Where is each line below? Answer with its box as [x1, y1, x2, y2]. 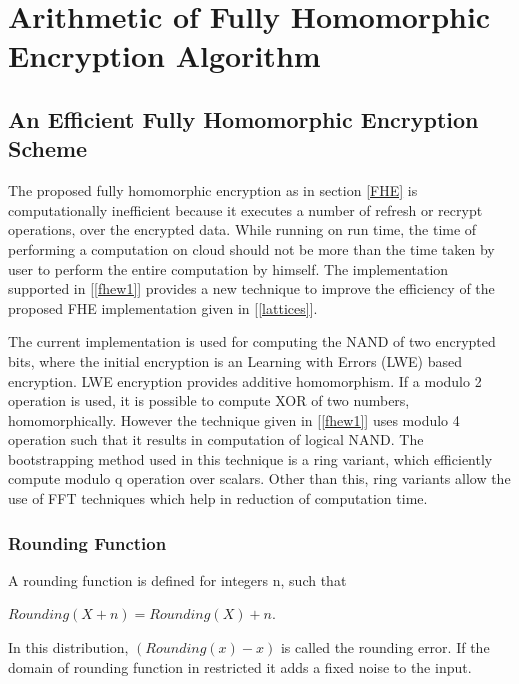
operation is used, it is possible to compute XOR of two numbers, [8, 390, 410, 411]
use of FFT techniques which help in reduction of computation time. [8, 488, 428, 509]
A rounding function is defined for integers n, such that [8, 569, 347, 590]
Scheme [8, 133, 88, 164]
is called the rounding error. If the [280, 637, 490, 658]
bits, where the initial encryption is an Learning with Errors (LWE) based [8, 350, 463, 371]
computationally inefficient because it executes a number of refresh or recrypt [8, 199, 483, 220]
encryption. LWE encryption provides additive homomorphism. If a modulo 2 [8, 370, 482, 391]
